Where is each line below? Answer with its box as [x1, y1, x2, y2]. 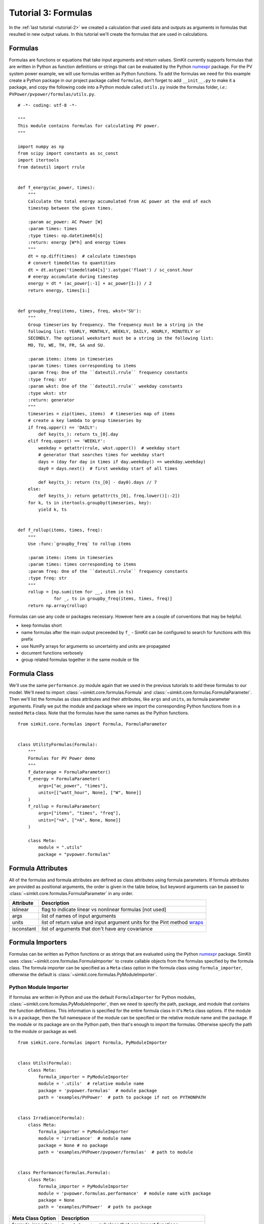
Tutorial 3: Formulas [9, 7, 92, 18]
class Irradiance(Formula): [18, 1115, 85, 1121]
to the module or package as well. [9, 1028, 78, 1034]
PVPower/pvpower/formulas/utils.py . [9, 91, 96, 97]
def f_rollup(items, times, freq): [18, 527, 103, 533]
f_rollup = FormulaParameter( [27, 803, 100, 809]
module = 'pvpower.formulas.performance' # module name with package [38, 1190, 211, 1196]
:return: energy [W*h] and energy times [27, 240, 127, 245]
